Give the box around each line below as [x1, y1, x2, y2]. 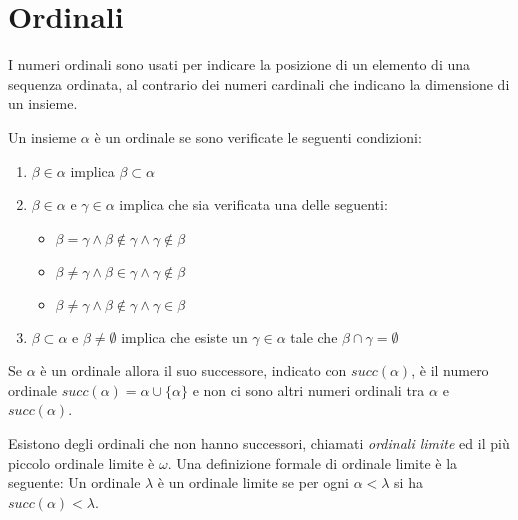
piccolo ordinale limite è [8, 452, 155, 473]
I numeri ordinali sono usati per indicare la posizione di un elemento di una [8, 54, 471, 75]
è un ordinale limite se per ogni [157, 472, 349, 493]
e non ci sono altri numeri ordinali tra [192, 379, 425, 400]
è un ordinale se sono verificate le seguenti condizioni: [94, 126, 422, 147]
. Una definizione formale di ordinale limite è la [167, 452, 458, 473]
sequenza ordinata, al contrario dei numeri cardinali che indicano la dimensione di [8, 73, 510, 94]
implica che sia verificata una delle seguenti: [119, 194, 388, 215]
